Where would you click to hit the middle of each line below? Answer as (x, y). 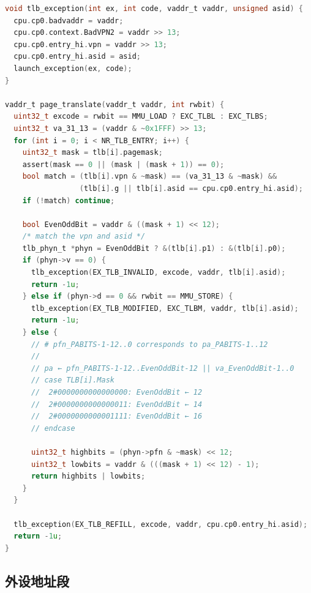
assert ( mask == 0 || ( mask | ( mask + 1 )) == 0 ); (123, 164)
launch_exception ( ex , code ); (73, 68)
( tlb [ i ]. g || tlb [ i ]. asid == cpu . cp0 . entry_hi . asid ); (191, 188)
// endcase (53, 428)
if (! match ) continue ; (69, 200)
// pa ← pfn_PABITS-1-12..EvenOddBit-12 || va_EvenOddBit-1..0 (163, 368)
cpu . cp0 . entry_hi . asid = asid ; (77, 57)
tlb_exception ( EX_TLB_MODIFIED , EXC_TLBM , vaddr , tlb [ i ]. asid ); (165, 308)
